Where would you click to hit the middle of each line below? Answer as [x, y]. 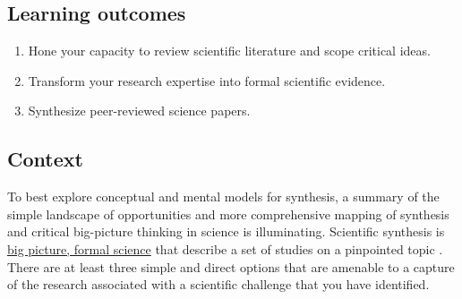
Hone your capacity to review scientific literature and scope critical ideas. [229, 51]
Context [45, 159]
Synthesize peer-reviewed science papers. [139, 111]
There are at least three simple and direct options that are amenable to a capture [231, 266]
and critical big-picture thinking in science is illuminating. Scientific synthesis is [226, 231]
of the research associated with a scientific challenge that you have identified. [218, 284]
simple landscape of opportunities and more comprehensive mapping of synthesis [228, 214]
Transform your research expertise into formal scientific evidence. [207, 80]
